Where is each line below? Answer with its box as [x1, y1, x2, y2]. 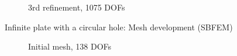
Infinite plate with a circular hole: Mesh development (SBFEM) [5, 20, 233, 33]
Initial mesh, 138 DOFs [28, 40, 112, 52]
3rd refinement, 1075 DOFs [28, 1, 125, 13]
